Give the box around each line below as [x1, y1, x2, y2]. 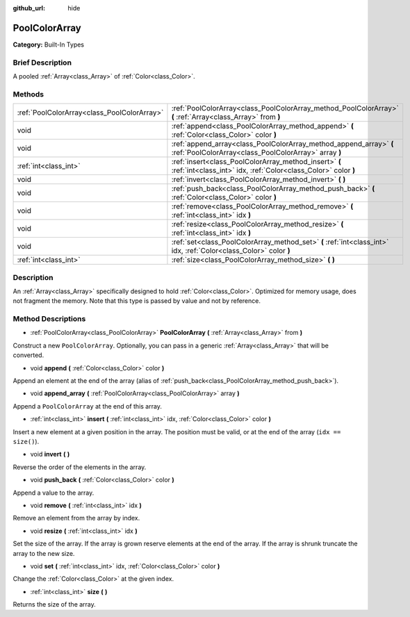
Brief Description [13, 58, 72, 67]
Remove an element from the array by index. [13, 514, 140, 523]
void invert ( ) [30, 450, 70, 459]
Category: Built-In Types [13, 40, 85, 49]
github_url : [13, 4, 45, 12]
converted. [13, 351, 44, 359]
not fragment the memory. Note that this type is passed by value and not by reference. [13, 297, 261, 305]
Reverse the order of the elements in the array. [13, 463, 147, 471]
